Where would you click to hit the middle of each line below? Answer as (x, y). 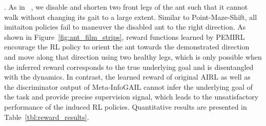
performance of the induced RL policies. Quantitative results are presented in (126, 106)
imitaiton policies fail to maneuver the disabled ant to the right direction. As (125, 27)
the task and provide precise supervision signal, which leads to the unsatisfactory (131, 97)
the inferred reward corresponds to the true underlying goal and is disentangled (129, 67)
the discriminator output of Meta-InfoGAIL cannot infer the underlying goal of (128, 86)
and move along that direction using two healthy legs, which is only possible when (133, 56)
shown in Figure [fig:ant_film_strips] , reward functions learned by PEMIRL (125, 36)
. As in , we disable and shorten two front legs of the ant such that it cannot (126, 7)
